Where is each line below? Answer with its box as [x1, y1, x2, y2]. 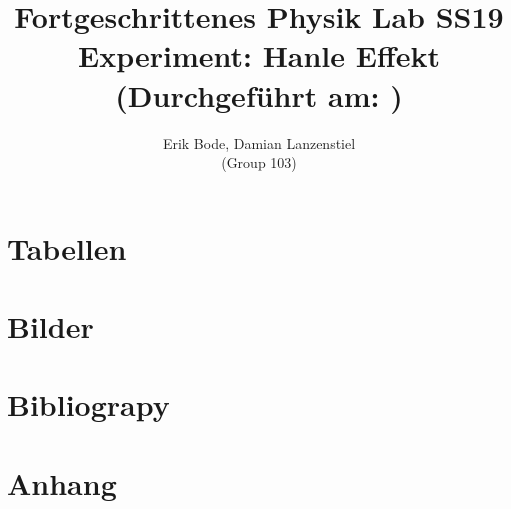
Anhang [7, 462, 117, 503]
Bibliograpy [7, 384, 170, 425]
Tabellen [7, 227, 127, 268]
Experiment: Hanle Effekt [77, 35, 441, 76]
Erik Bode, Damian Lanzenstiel [162, 132, 356, 153]
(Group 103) [221, 152, 297, 173]
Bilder [7, 306, 94, 347]
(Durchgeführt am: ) [115, 74, 403, 115]
